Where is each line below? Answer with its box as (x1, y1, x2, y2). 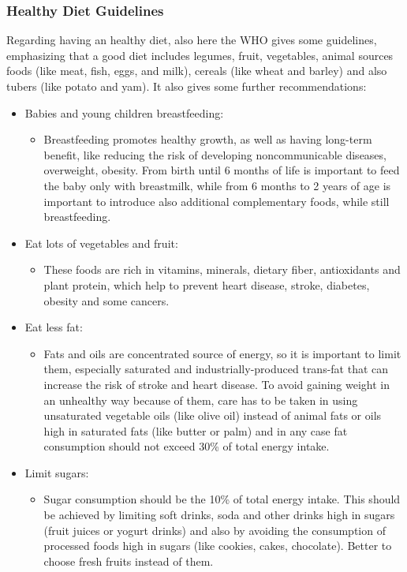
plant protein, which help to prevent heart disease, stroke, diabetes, (43, 276, 370, 293)
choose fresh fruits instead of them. (43, 552, 214, 569)
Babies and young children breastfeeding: (24, 104, 224, 121)
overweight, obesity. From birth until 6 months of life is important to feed (43, 162, 400, 178)
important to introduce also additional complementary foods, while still (43, 193, 390, 209)
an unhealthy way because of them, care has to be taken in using (43, 391, 358, 408)
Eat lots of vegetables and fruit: (24, 234, 178, 251)
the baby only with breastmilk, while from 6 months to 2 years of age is (43, 177, 391, 193)
